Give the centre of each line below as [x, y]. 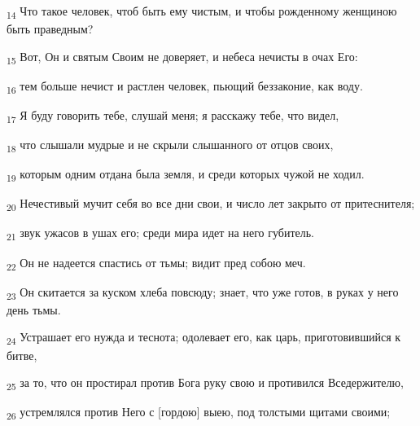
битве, [22, 355]
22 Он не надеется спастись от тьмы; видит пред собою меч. [156, 263]
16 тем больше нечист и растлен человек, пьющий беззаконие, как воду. [185, 86]
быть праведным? [50, 29]
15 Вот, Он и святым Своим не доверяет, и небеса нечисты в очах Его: [182, 57]
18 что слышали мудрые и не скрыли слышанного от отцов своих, [170, 145]
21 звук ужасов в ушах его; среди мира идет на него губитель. [160, 234]
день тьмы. [34, 309]
